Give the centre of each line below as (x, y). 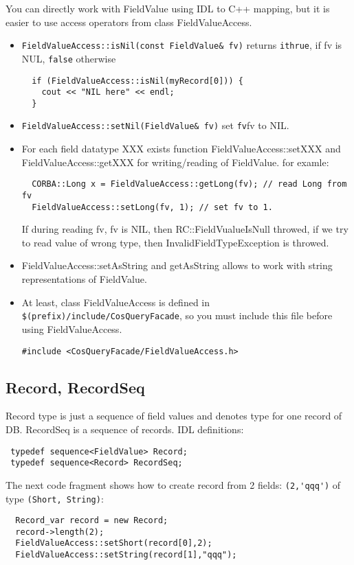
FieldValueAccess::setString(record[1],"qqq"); (126, 555)
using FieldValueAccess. (72, 328)
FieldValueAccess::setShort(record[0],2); (114, 543)
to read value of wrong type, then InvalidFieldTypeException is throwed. (175, 242)
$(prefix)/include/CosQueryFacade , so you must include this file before (177, 315)
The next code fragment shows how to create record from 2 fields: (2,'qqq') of (173, 484)
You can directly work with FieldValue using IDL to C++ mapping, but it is (168, 8)
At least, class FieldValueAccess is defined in (116, 302)
